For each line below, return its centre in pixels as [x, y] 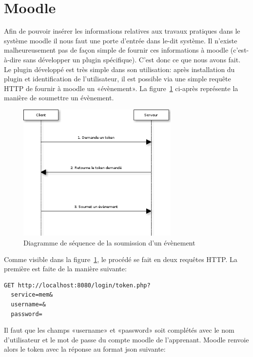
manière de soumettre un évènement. [59, 98]
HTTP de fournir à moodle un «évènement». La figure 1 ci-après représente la [121, 88]
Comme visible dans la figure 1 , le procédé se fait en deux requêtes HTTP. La [121, 259]
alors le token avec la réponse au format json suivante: [85, 349]
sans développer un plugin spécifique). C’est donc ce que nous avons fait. [132, 59]
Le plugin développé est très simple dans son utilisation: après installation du [119, 69]
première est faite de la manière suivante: [65, 269]
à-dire [13, 59]
